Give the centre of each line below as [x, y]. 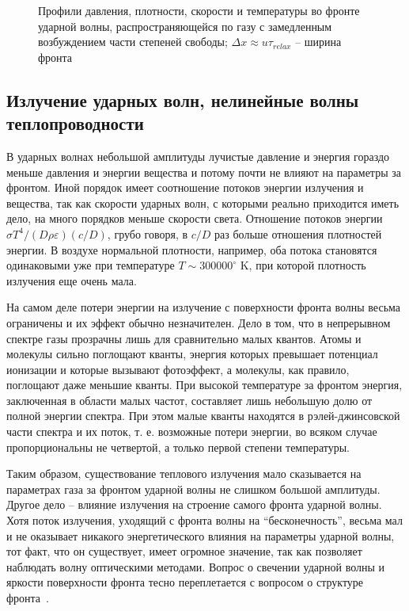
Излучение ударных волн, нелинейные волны [183, 99]
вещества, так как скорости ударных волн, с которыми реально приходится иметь [203, 202]
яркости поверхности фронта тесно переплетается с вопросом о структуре [185, 582]
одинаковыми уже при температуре [91, 265]
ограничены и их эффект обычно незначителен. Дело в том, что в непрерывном [199, 322]
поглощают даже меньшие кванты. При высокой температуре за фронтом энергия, [204, 385]
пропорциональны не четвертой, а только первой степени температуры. [178, 447]
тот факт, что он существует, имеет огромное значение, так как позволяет [184, 551]
